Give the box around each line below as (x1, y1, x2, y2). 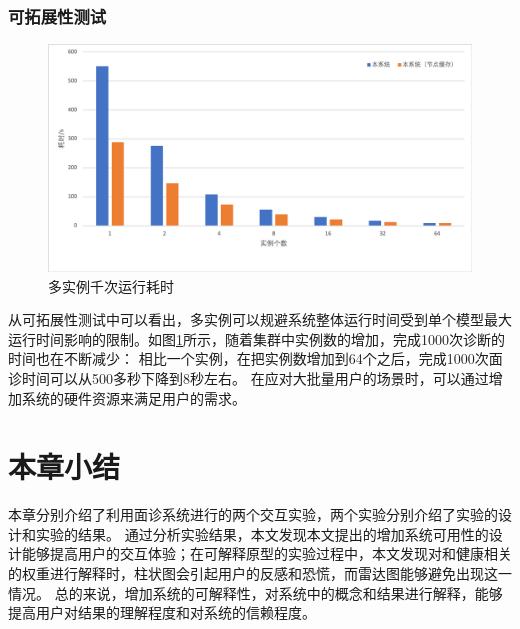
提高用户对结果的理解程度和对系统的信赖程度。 (8, 602, 316, 623)
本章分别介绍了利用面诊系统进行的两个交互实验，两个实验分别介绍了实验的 (8, 504, 498, 525)
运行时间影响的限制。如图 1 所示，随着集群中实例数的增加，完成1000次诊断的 (8, 328, 505, 349)
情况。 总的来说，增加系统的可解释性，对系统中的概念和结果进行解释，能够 (8, 582, 503, 603)
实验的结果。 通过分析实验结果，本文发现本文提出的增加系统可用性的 (35, 523, 489, 544)
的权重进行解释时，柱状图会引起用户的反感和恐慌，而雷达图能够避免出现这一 (8, 563, 512, 584)
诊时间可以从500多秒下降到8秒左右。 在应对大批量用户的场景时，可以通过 (8, 367, 489, 388)
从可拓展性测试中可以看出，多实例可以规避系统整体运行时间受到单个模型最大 (8, 309, 512, 330)
